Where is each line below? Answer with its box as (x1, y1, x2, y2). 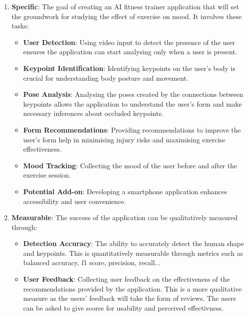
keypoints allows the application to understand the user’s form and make (23, 98, 242, 109)
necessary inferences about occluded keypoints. (23, 108, 163, 118)
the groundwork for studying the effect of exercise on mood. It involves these (11, 11, 242, 21)
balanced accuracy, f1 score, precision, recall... (23, 257, 161, 268)
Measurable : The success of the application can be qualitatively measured (11, 212, 238, 223)
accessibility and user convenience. (23, 196, 126, 206)
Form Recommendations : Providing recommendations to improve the (23, 124, 241, 135)
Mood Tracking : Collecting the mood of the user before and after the (23, 160, 237, 170)
